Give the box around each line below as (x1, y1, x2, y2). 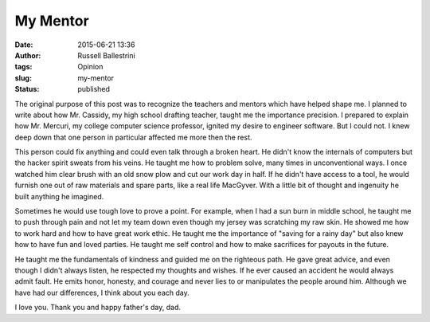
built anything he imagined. (14, 191, 104, 201)
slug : (14, 73, 32, 83)
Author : (14, 50, 41, 60)
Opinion (77, 62, 104, 72)
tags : (14, 62, 33, 72)
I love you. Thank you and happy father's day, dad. (14, 303, 182, 312)
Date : (14, 40, 33, 49)
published (77, 84, 111, 94)
